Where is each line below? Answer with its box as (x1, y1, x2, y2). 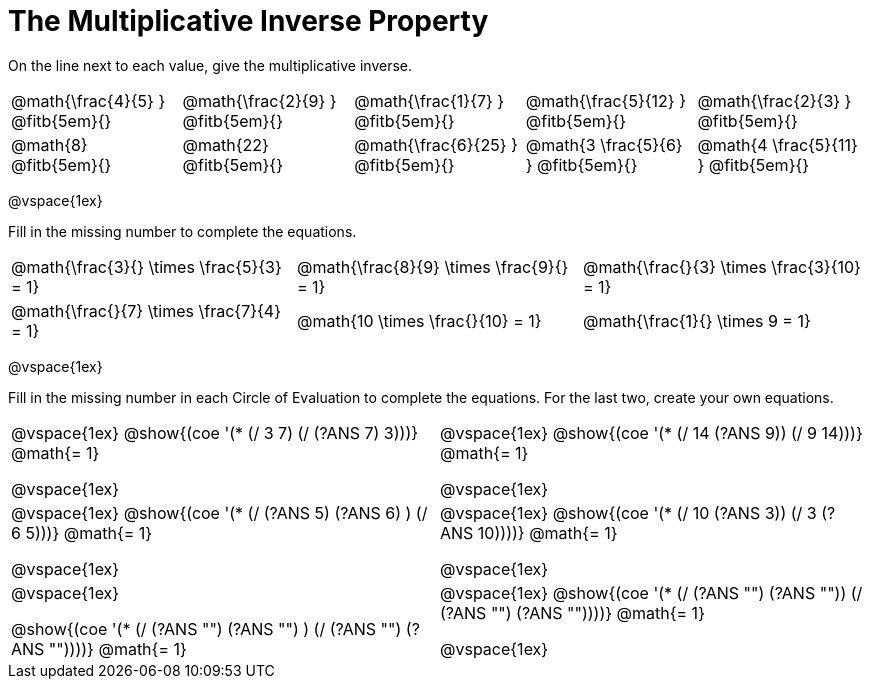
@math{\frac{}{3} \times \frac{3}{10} (582, 256, 861, 277)
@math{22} (182, 134, 269, 155)
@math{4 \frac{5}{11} (697, 134, 858, 155)
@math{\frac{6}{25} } (354, 134, 518, 155)
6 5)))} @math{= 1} (11, 522, 153, 543)
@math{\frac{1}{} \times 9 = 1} (582, 310, 811, 331)
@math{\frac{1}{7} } (354, 90, 505, 111)
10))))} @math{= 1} (477, 522, 618, 543)
